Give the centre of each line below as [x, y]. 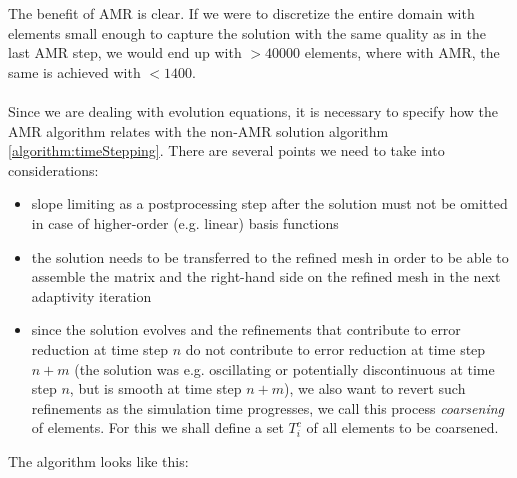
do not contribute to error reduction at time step [335, 348]
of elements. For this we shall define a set [157, 427]
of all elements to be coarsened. [402, 427]
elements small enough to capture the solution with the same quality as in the [247, 32]
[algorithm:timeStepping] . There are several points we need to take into [226, 150]
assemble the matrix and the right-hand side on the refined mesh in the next [266, 276]
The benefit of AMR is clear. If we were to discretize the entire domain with [241, 13]
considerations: [53, 169]
